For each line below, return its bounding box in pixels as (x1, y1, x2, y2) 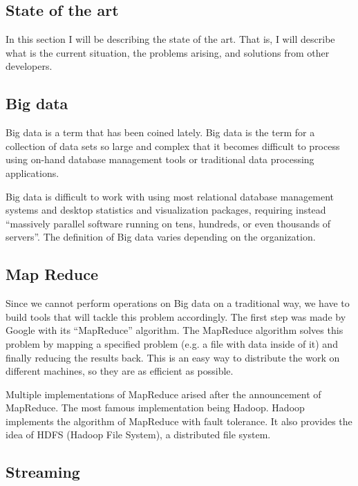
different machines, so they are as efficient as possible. (6, 364, 234, 378)
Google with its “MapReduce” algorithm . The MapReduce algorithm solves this (6, 323, 343, 337)
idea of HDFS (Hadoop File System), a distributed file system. (6, 427, 271, 442)
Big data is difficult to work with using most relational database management (6, 189, 335, 203)
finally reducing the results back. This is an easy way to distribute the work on (6, 350, 340, 364)
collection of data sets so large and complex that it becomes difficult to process (6, 138, 340, 153)
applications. (6, 165, 59, 180)
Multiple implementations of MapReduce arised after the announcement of (6, 386, 321, 401)
